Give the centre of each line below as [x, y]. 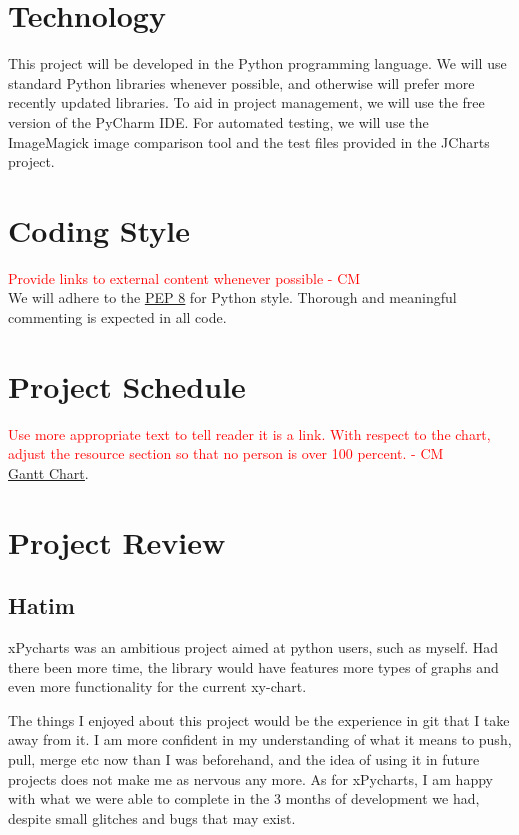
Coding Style [99, 229]
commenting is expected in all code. [117, 317]
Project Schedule [127, 385]
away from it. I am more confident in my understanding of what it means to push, [260, 739]
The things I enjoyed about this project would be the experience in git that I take [259, 719]
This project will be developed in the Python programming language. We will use [257, 63]
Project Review [117, 541]
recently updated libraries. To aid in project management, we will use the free [246, 102]
